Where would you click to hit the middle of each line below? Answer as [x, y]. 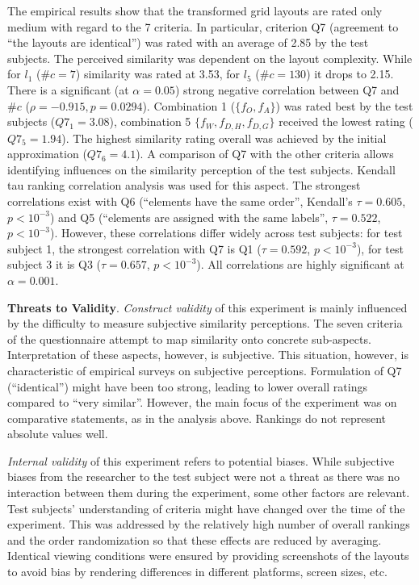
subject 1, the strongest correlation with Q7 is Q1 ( [134, 248]
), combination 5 [150, 121]
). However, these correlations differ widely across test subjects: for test [226, 233]
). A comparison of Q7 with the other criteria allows [265, 154]
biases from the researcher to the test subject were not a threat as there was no [204, 476]
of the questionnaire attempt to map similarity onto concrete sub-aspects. [189, 338]
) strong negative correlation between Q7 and [287, 89]
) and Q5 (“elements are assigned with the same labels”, [189, 217]
